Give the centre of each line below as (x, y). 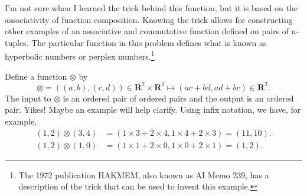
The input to (28, 98)
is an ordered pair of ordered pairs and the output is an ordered (178, 98)
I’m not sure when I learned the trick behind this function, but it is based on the (151, 8)
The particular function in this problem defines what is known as (149, 42)
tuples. (17, 42)
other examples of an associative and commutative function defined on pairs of (147, 31)
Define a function (36, 76)
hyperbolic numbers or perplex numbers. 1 (80, 55)
